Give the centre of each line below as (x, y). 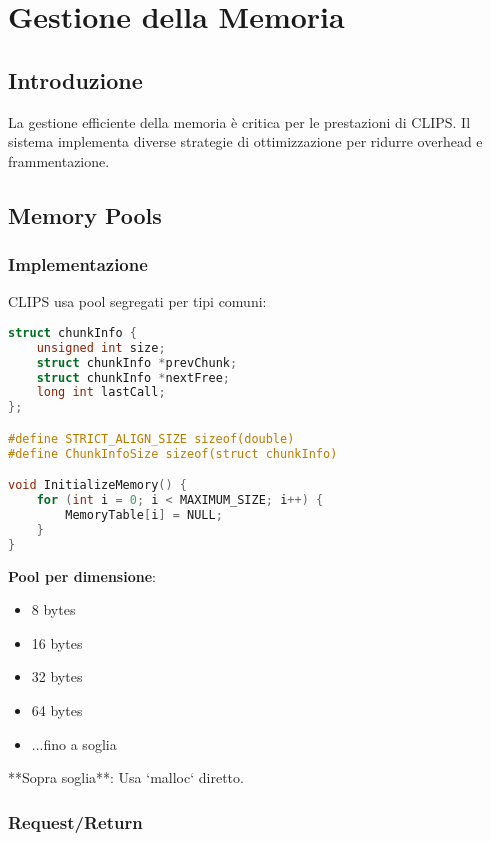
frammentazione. (59, 160)
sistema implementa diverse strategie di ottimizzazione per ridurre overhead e (245, 141)
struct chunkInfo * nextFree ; (133, 377)
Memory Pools (85, 214)
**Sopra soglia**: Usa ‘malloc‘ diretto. (126, 777)
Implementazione (78, 264)
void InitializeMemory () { (98, 485)
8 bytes (53, 609)
